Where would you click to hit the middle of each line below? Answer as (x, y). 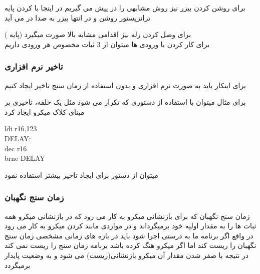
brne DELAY (25, 158)
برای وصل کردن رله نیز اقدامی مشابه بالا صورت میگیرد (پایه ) (98, 34)
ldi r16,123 (21, 128)
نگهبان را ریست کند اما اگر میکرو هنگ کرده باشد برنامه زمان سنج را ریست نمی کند (131, 245)
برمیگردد (18, 265)
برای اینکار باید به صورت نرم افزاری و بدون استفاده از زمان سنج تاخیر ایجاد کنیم (125, 85)
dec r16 (16, 148)
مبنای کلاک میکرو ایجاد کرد (45, 111)
